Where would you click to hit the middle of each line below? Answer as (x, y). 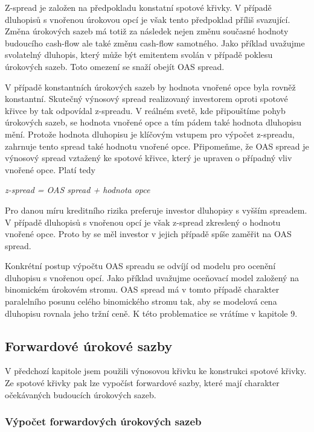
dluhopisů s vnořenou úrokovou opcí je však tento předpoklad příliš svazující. (148, 19)
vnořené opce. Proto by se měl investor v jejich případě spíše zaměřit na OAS (148, 234)
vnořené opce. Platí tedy (50, 169)
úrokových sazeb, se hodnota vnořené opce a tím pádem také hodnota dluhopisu (153, 122)
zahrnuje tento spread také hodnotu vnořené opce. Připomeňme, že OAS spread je (157, 146)
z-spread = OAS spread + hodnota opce (78, 190)
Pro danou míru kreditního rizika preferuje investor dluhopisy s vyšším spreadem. (156, 210)
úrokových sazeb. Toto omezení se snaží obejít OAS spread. (115, 66)
